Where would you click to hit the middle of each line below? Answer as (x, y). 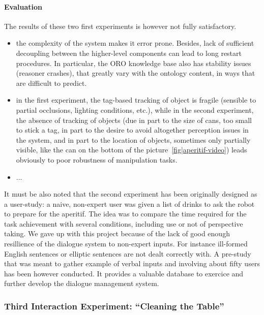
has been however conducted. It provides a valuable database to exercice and (124, 273)
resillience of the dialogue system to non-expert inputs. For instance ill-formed (126, 244)
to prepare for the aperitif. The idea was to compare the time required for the (125, 214)
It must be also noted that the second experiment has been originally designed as (131, 194)
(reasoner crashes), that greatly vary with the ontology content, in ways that (136, 73)
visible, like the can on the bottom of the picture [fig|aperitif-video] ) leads (131, 150)
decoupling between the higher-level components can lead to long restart (129, 53)
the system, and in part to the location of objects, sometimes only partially (133, 139)
